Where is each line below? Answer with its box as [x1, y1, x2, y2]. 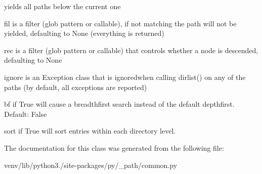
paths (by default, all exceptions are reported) [4, 81, 147, 92]
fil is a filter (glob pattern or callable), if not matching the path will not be [4, 18, 237, 28]
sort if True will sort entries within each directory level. [4, 125, 176, 136]
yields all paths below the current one [4, 1, 121, 11]
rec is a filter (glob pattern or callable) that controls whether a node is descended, [4, 45, 258, 55]
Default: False [4, 108, 47, 119]
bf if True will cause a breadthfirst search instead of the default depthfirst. [4, 99, 235, 109]
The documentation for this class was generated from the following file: [4, 142, 224, 153]
